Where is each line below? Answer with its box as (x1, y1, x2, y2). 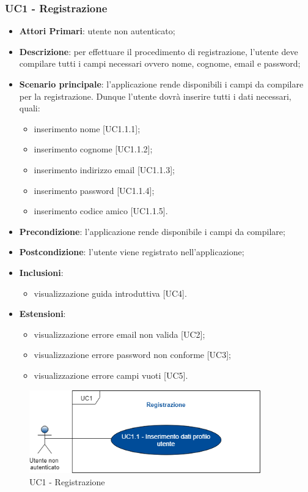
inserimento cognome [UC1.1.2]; (34, 143, 153, 155)
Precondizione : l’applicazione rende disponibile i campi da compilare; (19, 225, 285, 237)
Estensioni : (19, 307, 66, 320)
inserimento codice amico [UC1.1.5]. (34, 204, 168, 217)
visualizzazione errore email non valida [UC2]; (34, 327, 205, 340)
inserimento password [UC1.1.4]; (34, 184, 155, 196)
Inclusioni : (19, 266, 64, 278)
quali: (19, 102, 40, 114)
